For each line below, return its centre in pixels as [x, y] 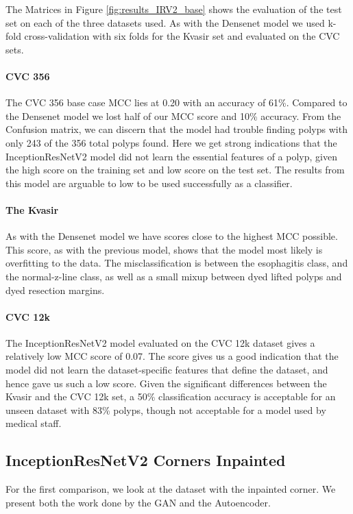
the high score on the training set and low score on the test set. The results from [175, 170]
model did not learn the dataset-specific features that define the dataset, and [167, 370]
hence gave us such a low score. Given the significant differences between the [166, 383]
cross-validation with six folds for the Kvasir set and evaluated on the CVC [182, 36]
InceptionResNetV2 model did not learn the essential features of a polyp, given [171, 156]
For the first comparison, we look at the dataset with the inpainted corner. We [171, 489]
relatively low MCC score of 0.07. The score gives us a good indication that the [172, 356]
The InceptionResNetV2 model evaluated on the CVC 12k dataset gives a [160, 342]
